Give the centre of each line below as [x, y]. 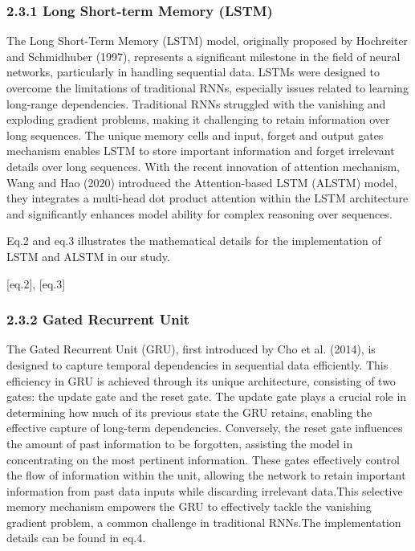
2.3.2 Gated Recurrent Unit [98, 319]
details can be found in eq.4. [76, 538]
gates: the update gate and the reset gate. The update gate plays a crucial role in [207, 396]
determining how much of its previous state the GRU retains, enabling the [189, 412]
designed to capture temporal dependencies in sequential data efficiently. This [197, 364]
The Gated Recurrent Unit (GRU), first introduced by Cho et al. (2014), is [191, 349]
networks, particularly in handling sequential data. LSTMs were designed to [193, 72]
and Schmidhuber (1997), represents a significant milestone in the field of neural [203, 56]
